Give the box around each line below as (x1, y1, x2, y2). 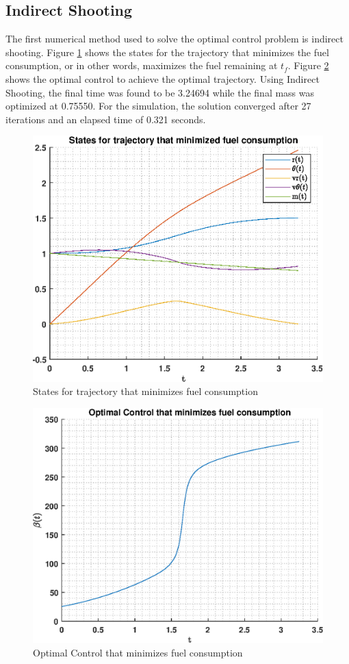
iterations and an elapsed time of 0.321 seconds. (5, 112, 206, 126)
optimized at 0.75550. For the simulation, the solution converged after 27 (5, 99, 311, 113)
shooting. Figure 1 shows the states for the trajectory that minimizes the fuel (5, 44, 329, 59)
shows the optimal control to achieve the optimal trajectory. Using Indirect (5, 71, 320, 86)
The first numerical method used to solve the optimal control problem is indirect (5, 31, 344, 46)
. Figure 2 (287, 58, 329, 73)
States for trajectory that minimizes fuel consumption (33, 384, 258, 398)
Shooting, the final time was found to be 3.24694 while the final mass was (5, 85, 315, 99)
